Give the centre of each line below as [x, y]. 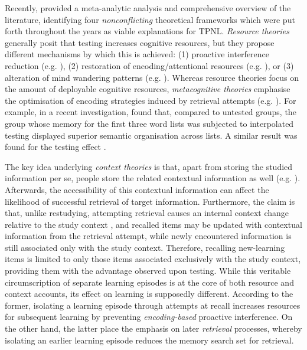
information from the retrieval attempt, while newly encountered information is [148, 236]
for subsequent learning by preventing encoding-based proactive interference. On [149, 317]
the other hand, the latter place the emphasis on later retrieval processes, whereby [153, 328]
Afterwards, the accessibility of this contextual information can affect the [137, 189]
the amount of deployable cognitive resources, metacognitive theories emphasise [148, 89]
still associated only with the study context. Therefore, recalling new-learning [145, 247]
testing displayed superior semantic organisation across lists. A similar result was [151, 135]
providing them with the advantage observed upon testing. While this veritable [148, 271]
